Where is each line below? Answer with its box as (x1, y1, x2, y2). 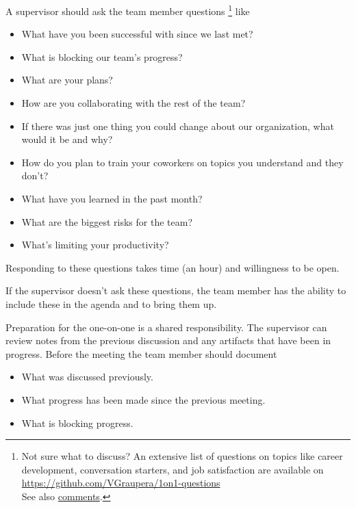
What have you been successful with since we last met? (21, 27, 253, 41)
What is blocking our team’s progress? (21, 49, 183, 64)
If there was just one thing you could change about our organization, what (21, 118, 334, 133)
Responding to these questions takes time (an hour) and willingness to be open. (5, 260, 340, 274)
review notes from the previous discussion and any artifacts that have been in (5, 333, 331, 348)
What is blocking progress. (21, 415, 133, 430)
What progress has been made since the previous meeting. (21, 392, 266, 406)
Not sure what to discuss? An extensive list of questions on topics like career (21, 449, 343, 463)
